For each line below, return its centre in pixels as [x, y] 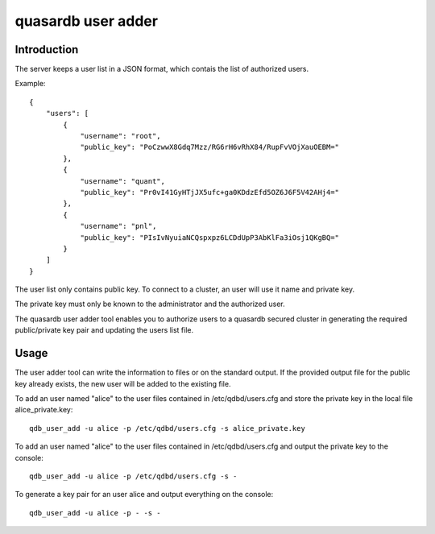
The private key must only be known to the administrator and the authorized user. [150, 304]
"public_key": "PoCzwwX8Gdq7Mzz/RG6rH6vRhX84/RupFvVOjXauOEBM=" [210, 147]
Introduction [47, 50]
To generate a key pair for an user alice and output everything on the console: [144, 495]
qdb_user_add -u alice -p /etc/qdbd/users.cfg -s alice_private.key [167, 428]
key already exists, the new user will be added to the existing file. [123, 383]
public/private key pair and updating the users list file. [104, 330]
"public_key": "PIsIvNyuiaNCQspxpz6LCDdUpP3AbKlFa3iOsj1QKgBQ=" [210, 237]
